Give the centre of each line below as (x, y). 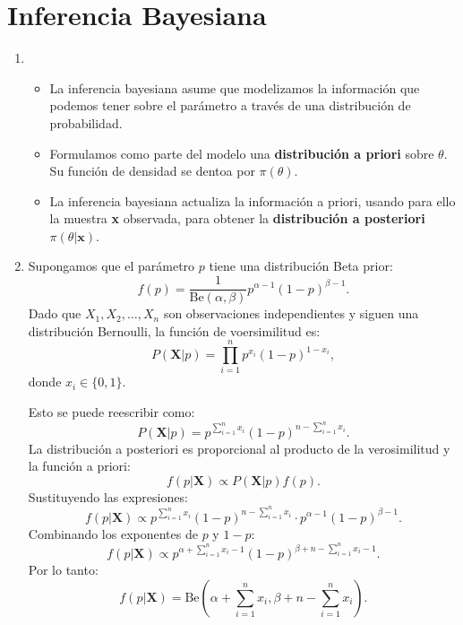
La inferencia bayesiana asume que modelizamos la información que (235, 87)
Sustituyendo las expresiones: (108, 496)
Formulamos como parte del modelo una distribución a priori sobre (242, 153)
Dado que (55, 313)
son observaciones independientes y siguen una (291, 313)
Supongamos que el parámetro (111, 266)
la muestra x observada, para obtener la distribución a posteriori (237, 218)
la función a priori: (79, 466)
